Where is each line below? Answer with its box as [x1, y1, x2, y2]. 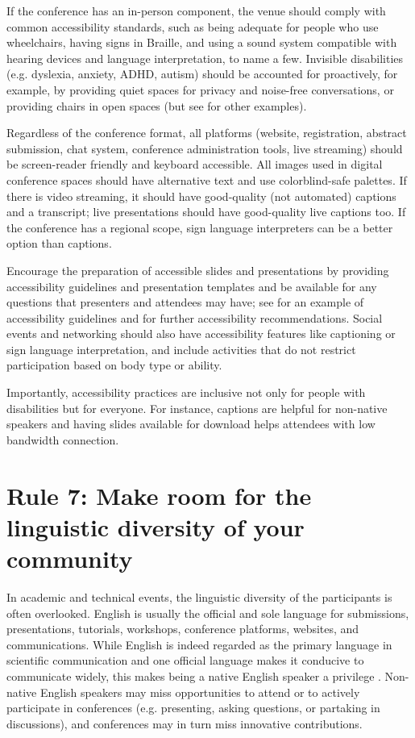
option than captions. [6, 235, 112, 252]
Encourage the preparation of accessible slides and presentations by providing [6, 261, 389, 278]
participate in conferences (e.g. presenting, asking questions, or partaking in [6, 699, 380, 716]
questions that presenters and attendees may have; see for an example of [6, 294, 364, 311]
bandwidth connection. [6, 431, 119, 448]
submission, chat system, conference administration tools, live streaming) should [6, 140, 403, 156]
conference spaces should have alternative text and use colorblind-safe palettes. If [6, 171, 407, 188]
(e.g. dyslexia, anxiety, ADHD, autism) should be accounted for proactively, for [6, 65, 398, 82]
